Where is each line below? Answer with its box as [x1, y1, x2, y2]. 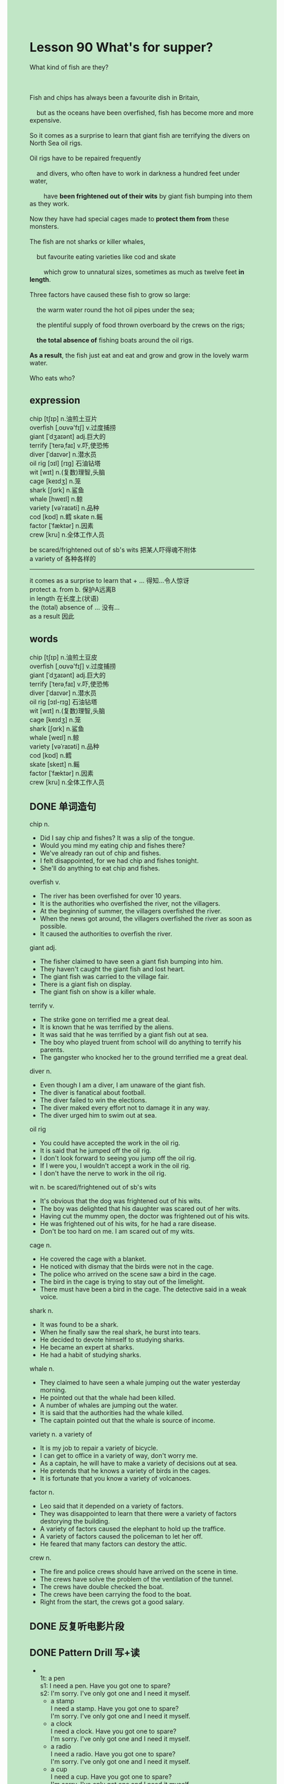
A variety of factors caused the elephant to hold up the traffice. [39, 1524, 226, 1534]
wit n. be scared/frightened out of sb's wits [29, 1183, 156, 1192]
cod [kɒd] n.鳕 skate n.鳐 [29, 512, 103, 521]
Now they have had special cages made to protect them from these [29, 214, 230, 223]
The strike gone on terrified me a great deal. [39, 1015, 171, 1024]
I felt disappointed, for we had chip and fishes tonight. [39, 856, 199, 865]
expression [29, 395, 81, 407]
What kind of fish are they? [29, 63, 109, 71]
